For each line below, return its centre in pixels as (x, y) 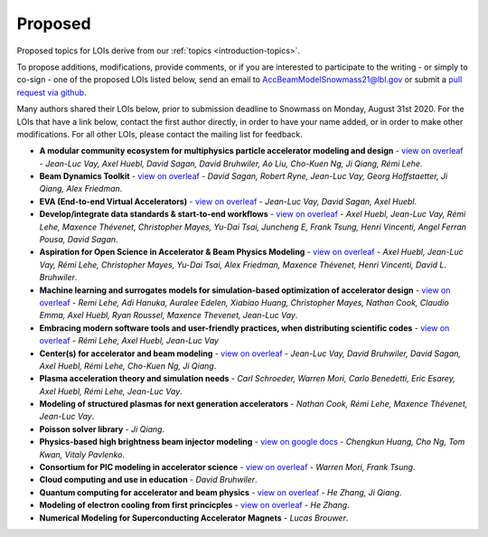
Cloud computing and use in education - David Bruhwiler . (148, 480)
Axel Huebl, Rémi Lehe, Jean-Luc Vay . (111, 391)
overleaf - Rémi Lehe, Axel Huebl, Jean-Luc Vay (129, 341)
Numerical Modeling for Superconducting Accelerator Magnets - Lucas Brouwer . (194, 518)
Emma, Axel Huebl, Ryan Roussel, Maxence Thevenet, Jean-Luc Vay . (169, 316)
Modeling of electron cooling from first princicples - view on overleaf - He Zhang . (194, 505)
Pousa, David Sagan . (79, 240)
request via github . (52, 92)
